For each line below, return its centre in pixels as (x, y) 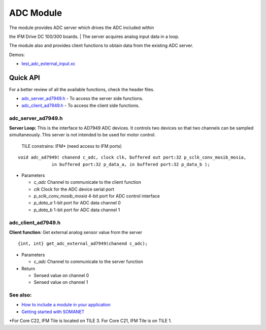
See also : (20, 295)
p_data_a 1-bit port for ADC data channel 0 (77, 203)
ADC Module (36, 13)
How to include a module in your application (66, 305)
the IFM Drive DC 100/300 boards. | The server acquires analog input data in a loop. (94, 36)
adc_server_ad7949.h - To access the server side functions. (83, 99)
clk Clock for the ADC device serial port (74, 189)
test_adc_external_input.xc (49, 64)
